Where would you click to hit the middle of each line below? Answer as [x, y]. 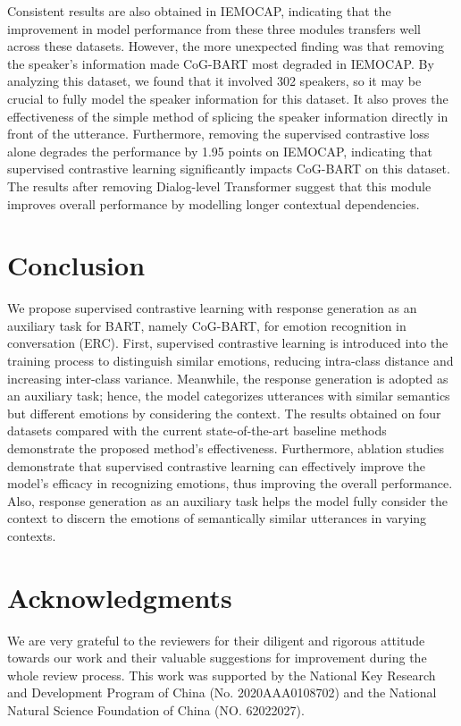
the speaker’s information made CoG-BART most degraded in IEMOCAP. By [221, 63]
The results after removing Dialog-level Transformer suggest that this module [219, 186]
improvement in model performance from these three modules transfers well [214, 28]
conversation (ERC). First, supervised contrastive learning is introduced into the [228, 343]
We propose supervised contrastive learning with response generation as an [212, 308]
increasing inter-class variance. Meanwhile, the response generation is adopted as [228, 378]
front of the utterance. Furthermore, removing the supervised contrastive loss [218, 134]
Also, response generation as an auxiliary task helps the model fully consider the [228, 500]
